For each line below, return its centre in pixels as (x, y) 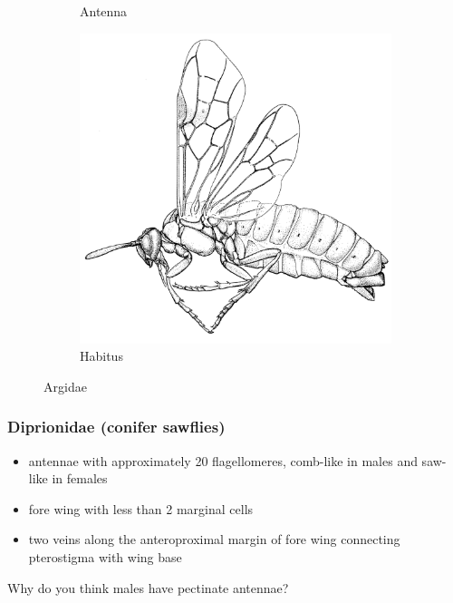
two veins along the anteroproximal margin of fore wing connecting (214, 539)
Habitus (101, 356)
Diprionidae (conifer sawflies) (116, 427)
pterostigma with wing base (105, 556)
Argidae (65, 386)
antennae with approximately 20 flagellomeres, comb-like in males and (223, 460)
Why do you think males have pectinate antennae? (148, 587)
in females (80, 478)
